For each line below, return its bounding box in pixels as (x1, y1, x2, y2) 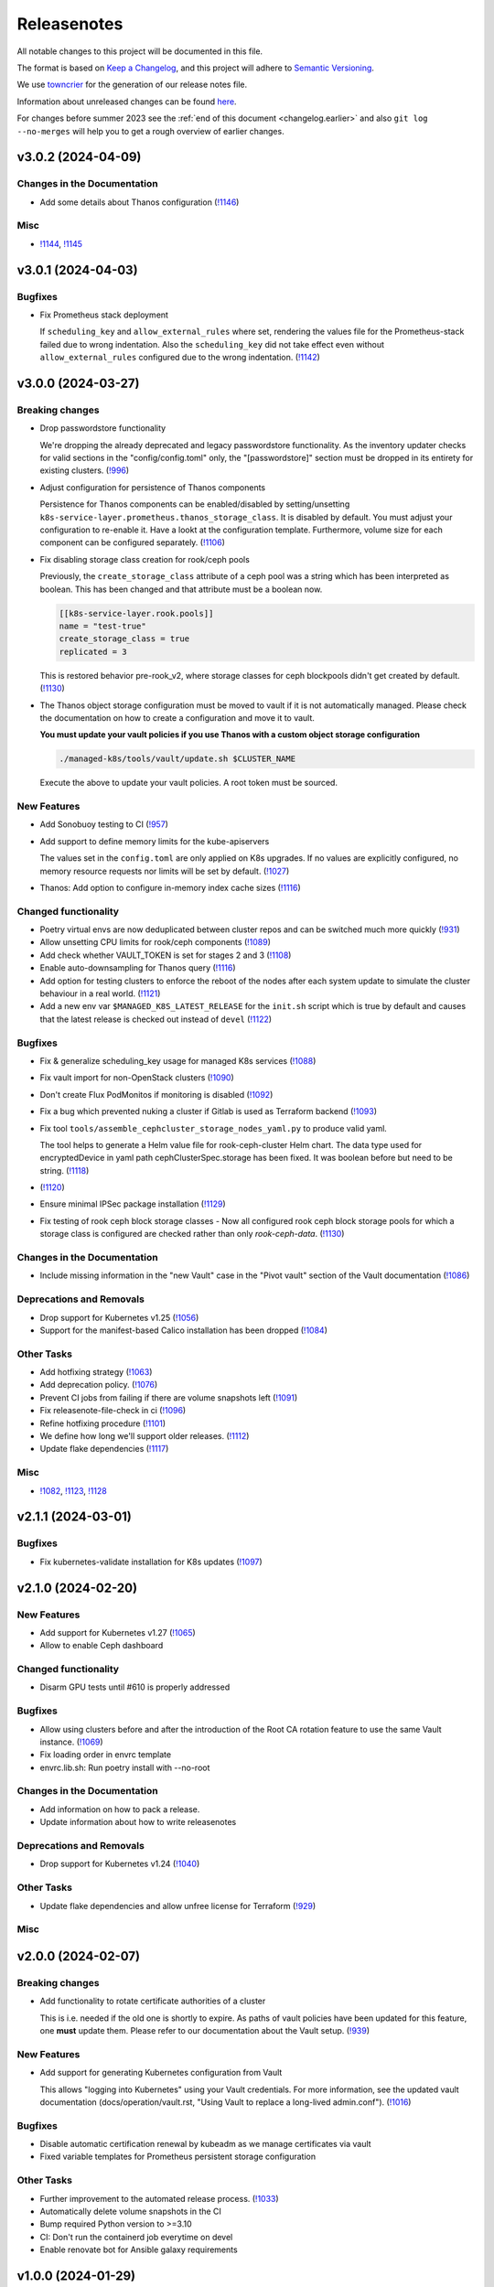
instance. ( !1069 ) (39, 1736, 104, 1747)
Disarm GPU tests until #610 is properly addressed (39, 1681, 231, 1692)
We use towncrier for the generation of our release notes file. (16, 79, 248, 91)
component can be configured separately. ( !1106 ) (39, 537, 226, 548)
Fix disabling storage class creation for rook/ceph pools (39, 553, 251, 564)
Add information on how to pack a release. (39, 1803, 200, 1815)
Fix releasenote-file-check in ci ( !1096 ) (39, 1405, 187, 1416)
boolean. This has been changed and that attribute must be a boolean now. (39, 584, 323, 595)
